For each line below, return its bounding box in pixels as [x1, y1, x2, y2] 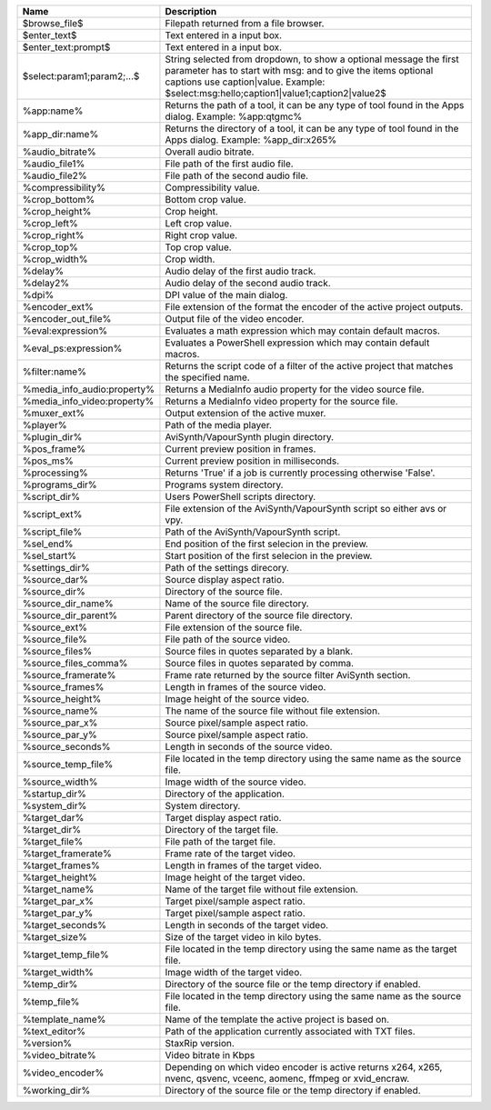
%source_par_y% [22, 728, 97, 741]
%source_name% [22, 705, 99, 717]
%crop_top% [22, 241, 79, 254]
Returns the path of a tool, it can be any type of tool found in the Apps [165, 99, 465, 111]
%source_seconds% [22, 741, 111, 753]
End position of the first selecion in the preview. [165, 537, 368, 550]
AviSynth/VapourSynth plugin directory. [165, 431, 335, 443]
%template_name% [22, 1014, 106, 1025]
